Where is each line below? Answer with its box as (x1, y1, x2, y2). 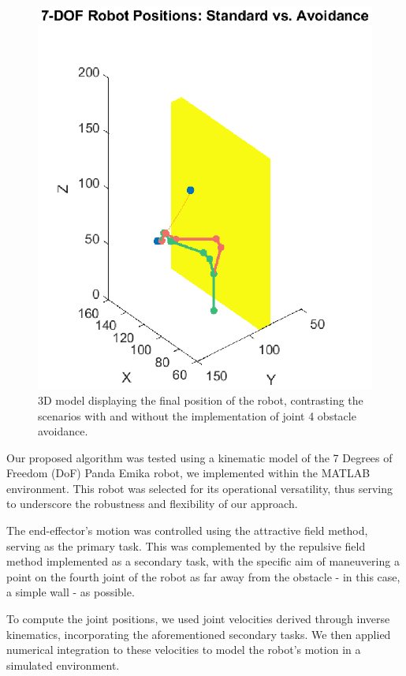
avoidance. (38, 423, 88, 439)
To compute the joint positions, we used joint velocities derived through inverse (6, 611, 390, 627)
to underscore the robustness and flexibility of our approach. (6, 495, 298, 512)
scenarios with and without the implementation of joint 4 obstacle (38, 407, 356, 424)
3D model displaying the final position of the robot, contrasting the (38, 391, 363, 408)
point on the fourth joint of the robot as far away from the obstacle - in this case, (6, 568, 400, 584)
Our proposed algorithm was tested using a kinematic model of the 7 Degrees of (6, 449, 393, 465)
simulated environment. (6, 656, 120, 673)
